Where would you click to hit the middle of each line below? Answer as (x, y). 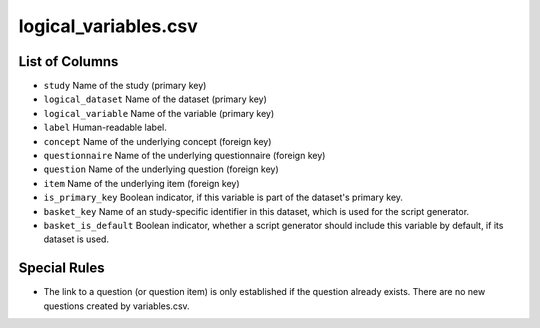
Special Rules (61, 268)
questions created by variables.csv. (116, 306)
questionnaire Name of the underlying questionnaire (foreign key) (184, 156)
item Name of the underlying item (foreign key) (141, 183)
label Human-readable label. (105, 127)
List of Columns (68, 61)
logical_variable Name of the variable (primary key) (159, 113)
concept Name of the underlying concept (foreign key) (157, 141)
